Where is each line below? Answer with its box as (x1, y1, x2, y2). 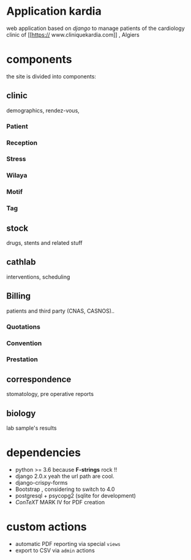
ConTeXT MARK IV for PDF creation (15, 498, 105, 506)
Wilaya (6, 171, 28, 180)
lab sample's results (6, 424, 57, 432)
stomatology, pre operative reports (6, 390, 94, 398)
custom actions (6, 520, 87, 534)
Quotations (6, 323, 41, 331)
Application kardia (6, 4, 102, 18)
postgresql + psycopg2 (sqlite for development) (15, 491, 137, 499)
